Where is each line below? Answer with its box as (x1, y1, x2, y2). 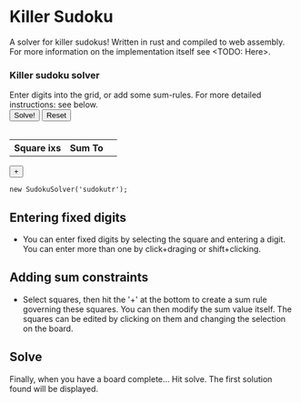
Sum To (69, 142, 104, 155)
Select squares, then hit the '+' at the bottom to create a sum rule (22, 294, 267, 305)
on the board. (22, 323, 74, 334)
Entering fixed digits (9, 209, 127, 225)
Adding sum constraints (9, 270, 148, 286)
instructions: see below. (9, 99, 98, 110)
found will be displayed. (9, 383, 98, 394)
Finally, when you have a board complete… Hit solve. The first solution (9, 373, 273, 384)
